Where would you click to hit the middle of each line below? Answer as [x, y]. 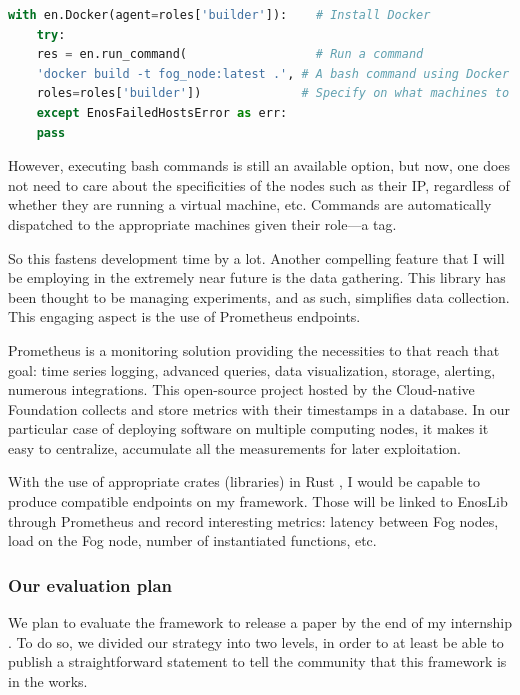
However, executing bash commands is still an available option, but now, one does [259, 165]
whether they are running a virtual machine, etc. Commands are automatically [250, 204]
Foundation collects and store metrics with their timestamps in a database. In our [259, 408]
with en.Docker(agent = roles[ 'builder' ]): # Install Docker [219, 15]
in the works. [48, 680]
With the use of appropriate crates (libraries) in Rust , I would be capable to [244, 481]
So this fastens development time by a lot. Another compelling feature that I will [256, 257]
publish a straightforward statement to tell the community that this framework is [257, 661]
